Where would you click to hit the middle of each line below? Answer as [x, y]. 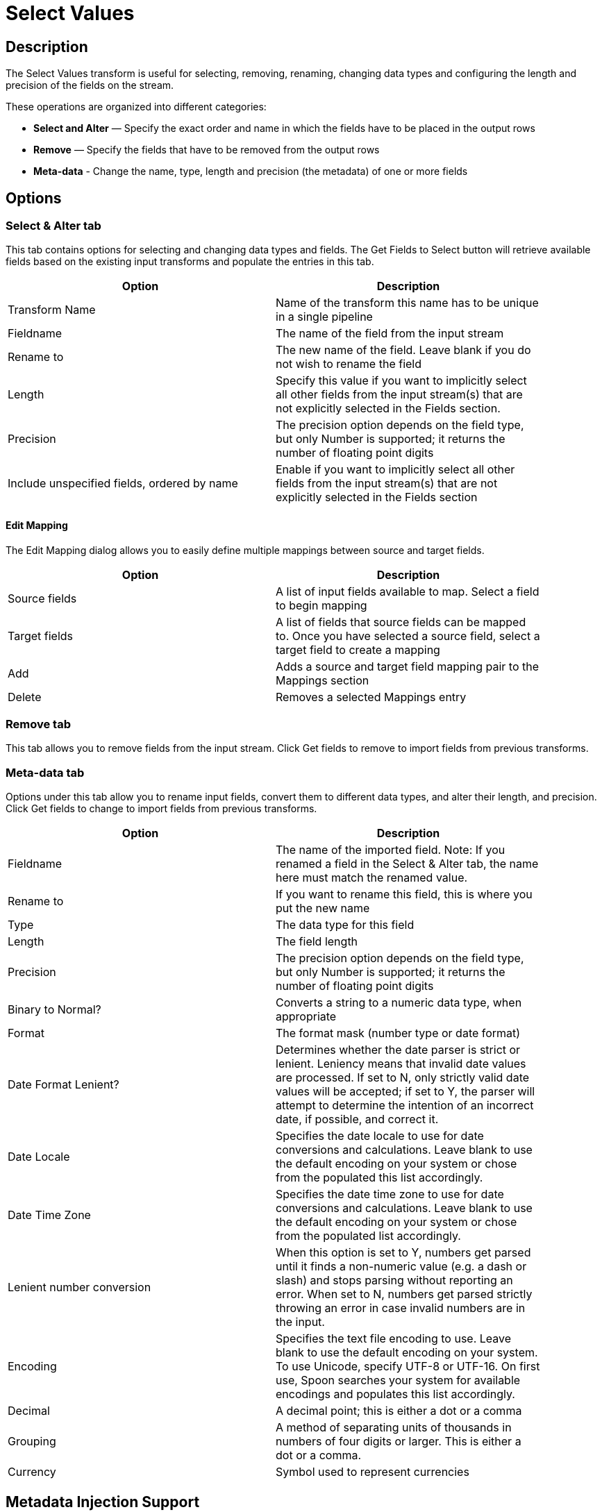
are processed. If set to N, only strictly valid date [403, 1078]
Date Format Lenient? [64, 1085]
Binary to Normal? [55, 1010]
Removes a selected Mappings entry [371, 697]
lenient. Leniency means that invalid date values [401, 1064]
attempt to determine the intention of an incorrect [405, 1106]
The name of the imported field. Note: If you [391, 850]
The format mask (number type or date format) [398, 1033]
